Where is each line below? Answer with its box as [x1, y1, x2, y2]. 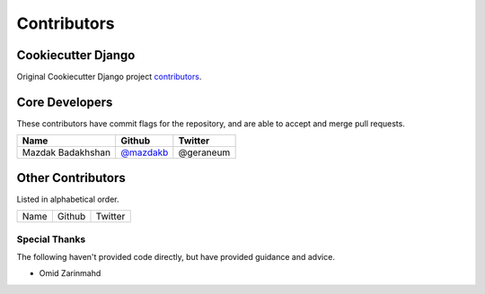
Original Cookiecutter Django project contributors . [16, 72, 202, 82]
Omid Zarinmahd [39, 268, 101, 279]
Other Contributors [16, 170, 126, 186]
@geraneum [178, 146, 231, 159]
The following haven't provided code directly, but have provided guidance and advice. [16, 252, 336, 263]
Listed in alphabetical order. [16, 194, 119, 204]
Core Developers [16, 94, 113, 109]
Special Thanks [16, 233, 86, 246]
